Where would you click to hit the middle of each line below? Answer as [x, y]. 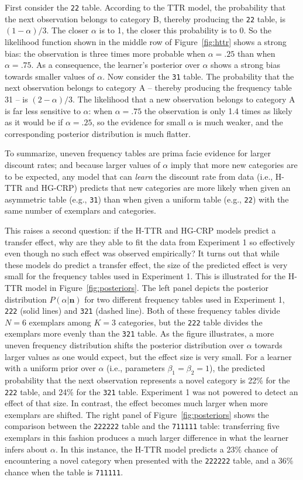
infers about [26, 449]
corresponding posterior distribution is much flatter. [98, 133]
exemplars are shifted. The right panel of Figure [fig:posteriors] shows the [137, 414]
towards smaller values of [50, 76]
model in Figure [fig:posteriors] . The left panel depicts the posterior [147, 287]
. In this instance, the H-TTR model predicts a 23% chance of [166, 449]
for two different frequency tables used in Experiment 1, [185, 299]
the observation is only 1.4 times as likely [218, 110]
